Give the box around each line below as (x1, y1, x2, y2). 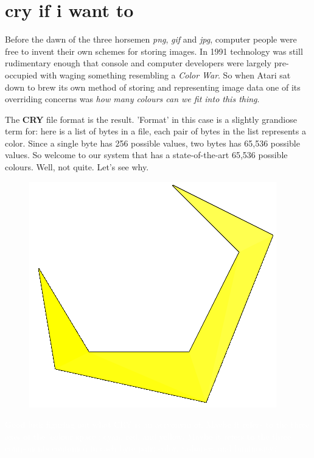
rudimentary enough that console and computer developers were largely (5, 57, 271, 69)
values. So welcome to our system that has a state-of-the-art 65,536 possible (5, 148, 288, 161)
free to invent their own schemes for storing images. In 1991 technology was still (5, 44, 303, 57)
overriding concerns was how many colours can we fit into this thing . (5, 92, 260, 105)
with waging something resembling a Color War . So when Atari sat (40, 68, 291, 81)
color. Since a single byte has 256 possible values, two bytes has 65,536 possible (5, 136, 300, 149)
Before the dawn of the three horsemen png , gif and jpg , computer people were (5, 33, 297, 46)
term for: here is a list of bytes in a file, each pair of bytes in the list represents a (5, 125, 306, 137)
